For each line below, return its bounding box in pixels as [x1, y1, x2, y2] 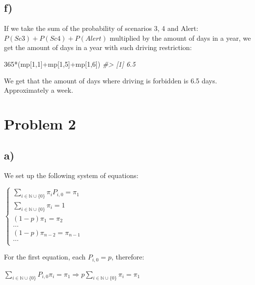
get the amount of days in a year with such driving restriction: [4, 42, 192, 52]
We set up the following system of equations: [4, 170, 139, 181]
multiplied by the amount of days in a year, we [110, 32, 251, 43]
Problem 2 [4, 113, 76, 133]
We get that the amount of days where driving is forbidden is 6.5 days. [4, 75, 217, 85]
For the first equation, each [4, 252, 86, 262]
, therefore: [111, 252, 144, 262]
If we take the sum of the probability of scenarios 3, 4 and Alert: [4, 23, 198, 33]
